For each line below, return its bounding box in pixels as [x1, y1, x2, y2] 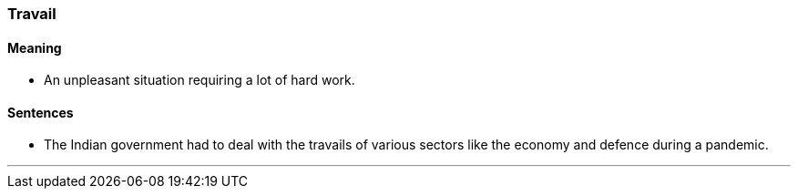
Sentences [7, 104, 74, 120]
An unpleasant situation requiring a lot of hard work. [44, 72, 355, 88]
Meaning [7, 39, 62, 56]
